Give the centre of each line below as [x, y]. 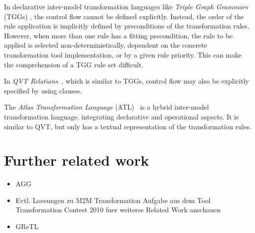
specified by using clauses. [43, 90]
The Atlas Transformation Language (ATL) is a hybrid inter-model [107, 107]
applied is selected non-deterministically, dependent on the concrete [106, 45]
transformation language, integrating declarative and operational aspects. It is [121, 116]
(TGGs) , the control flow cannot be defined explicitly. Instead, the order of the [124, 16]
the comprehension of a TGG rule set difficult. [74, 64]
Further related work [77, 160]
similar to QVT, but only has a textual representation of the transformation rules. [128, 126]
